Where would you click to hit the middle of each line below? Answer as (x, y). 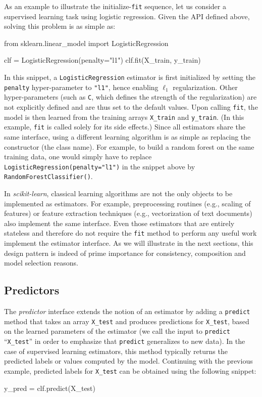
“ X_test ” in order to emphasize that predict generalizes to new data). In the (125, 341)
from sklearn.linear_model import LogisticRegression (86, 43)
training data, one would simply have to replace (78, 157)
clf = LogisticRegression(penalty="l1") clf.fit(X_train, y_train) (102, 60)
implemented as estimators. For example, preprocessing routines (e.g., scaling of (127, 203)
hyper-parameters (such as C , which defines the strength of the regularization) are (130, 97)
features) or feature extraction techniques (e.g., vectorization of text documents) (128, 213)
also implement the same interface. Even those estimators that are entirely (119, 223)
